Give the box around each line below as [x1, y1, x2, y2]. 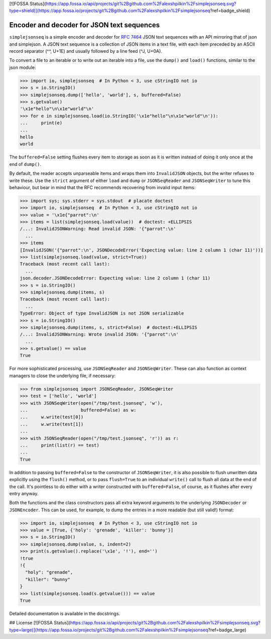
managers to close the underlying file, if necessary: [9, 373, 116, 379]
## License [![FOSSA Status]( [9, 620, 70, 626]
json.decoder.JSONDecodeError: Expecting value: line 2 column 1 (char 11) [20, 276, 211, 281]
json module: [9, 64, 36, 70]
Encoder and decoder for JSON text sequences [9, 21, 160, 30]
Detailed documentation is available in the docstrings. [9, 610, 120, 616]
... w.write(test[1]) [20, 421, 84, 427]
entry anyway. [9, 490, 39, 496]
